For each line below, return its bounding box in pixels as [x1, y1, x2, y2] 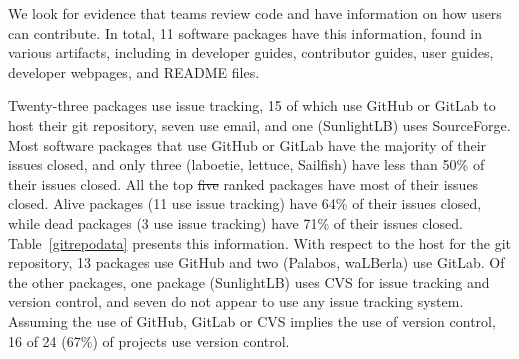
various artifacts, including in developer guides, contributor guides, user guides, [8, 42, 494, 63]
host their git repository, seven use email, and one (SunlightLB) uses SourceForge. [8, 114, 511, 135]
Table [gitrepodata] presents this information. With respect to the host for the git [8, 232, 512, 253]
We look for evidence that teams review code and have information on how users [8, 3, 502, 23]
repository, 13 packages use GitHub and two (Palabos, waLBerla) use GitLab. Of [8, 252, 505, 273]
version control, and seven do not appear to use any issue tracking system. [8, 291, 464, 312]
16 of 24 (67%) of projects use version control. [8, 330, 290, 351]
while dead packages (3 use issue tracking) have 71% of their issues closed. [8, 212, 463, 233]
